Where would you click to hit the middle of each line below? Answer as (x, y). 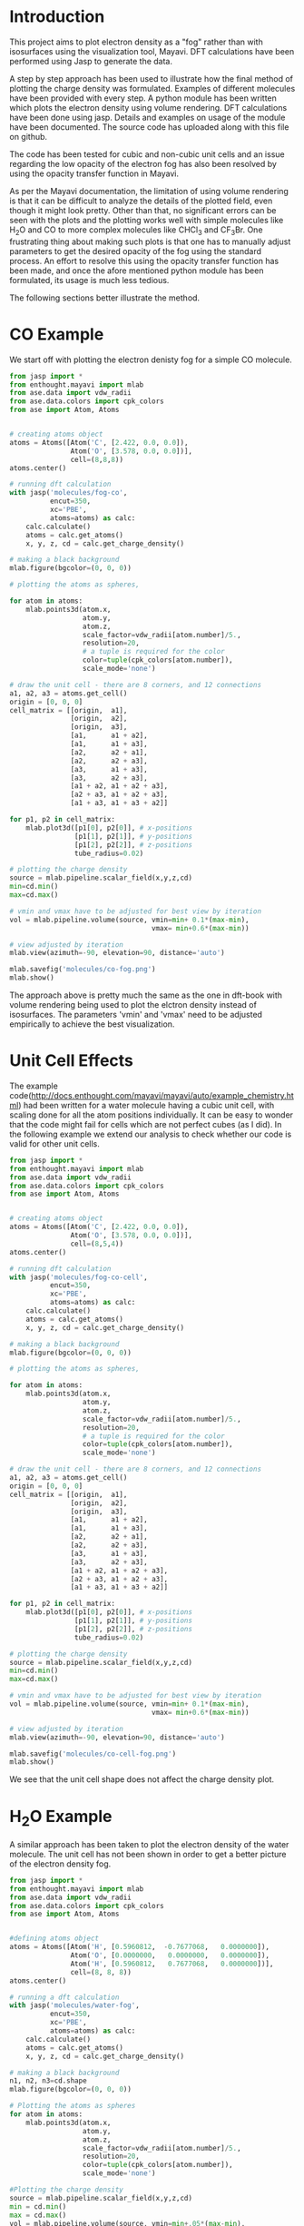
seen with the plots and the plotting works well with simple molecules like (147, 220)
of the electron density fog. (60, 1864)
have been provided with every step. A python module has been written (143, 98)
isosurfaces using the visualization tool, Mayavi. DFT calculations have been (152, 51)
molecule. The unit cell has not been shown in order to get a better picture (148, 1854)
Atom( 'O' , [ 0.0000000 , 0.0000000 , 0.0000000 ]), (170, 1955)
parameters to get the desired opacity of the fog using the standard (135, 251)
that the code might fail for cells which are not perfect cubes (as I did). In (146, 1124)
